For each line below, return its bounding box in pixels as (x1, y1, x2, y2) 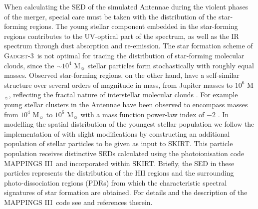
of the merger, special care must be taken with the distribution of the (4, 11, 217, 21)
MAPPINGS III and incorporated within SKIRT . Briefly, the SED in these (4, 158, 235, 168)
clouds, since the (4, 60, 54, 70)
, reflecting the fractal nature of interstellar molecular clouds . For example (8, 89, 238, 100)
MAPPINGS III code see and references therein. (4, 197, 153, 207)
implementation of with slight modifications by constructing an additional (4, 128, 230, 139)
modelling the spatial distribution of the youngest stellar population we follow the (4, 119, 255, 129)
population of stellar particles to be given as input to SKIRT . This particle (4, 138, 233, 149)
